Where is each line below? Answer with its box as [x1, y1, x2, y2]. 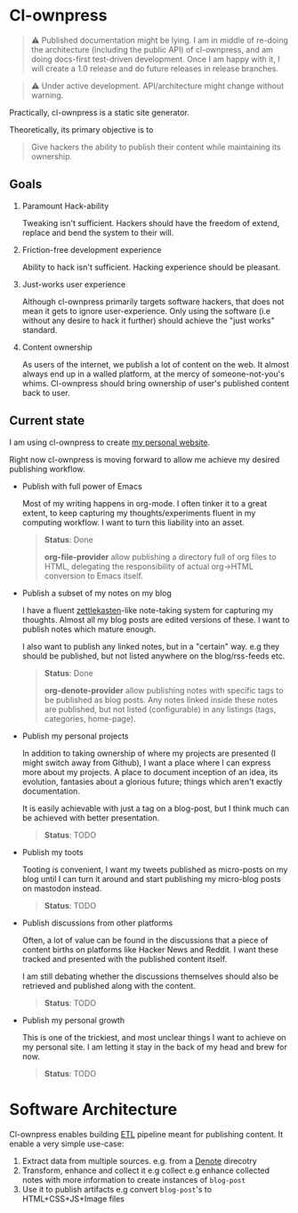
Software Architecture [9, 1099, 178, 1120]
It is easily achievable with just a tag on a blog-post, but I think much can [21, 803, 290, 813]
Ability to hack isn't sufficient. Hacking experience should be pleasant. [21, 262, 281, 272]
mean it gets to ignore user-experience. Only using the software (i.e [21, 305, 271, 316]
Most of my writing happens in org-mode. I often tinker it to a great [21, 497, 268, 508]
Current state [9, 413, 85, 428]
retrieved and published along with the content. [21, 980, 196, 991]
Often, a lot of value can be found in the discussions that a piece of [21, 934, 269, 945]
